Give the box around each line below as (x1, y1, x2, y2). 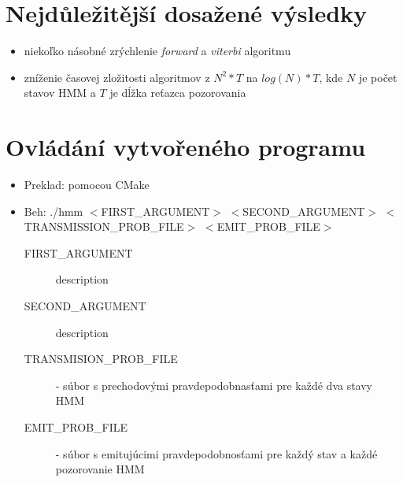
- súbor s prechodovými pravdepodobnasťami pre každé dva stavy (55, 376, 373, 393)
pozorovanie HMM (55, 461, 145, 477)
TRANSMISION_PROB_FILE (24, 350, 178, 367)
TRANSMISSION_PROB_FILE (24, 218, 184, 235)
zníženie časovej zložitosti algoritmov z (24, 69, 210, 85)
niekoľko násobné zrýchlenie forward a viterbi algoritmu (24, 43, 291, 59)
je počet (358, 69, 397, 85)
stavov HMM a (24, 84, 96, 101)
